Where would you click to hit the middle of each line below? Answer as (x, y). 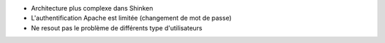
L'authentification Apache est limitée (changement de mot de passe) (131, 18)
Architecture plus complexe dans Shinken (92, 8)
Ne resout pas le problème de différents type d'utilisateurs (117, 27)
